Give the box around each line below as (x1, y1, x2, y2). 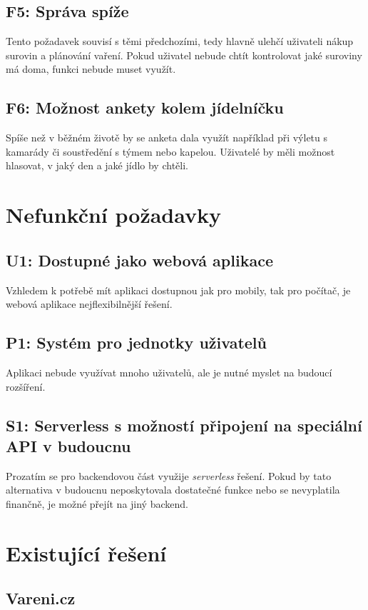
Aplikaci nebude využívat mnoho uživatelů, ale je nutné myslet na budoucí (6, 364, 332, 379)
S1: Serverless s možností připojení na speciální (6, 414, 362, 436)
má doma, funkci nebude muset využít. (6, 61, 176, 76)
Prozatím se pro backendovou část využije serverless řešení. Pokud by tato (6, 468, 332, 483)
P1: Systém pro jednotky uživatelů (6, 331, 267, 354)
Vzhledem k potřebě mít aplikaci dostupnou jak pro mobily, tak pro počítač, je (6, 282, 351, 297)
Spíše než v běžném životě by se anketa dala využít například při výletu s (6, 130, 328, 145)
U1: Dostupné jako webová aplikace (6, 249, 273, 271)
